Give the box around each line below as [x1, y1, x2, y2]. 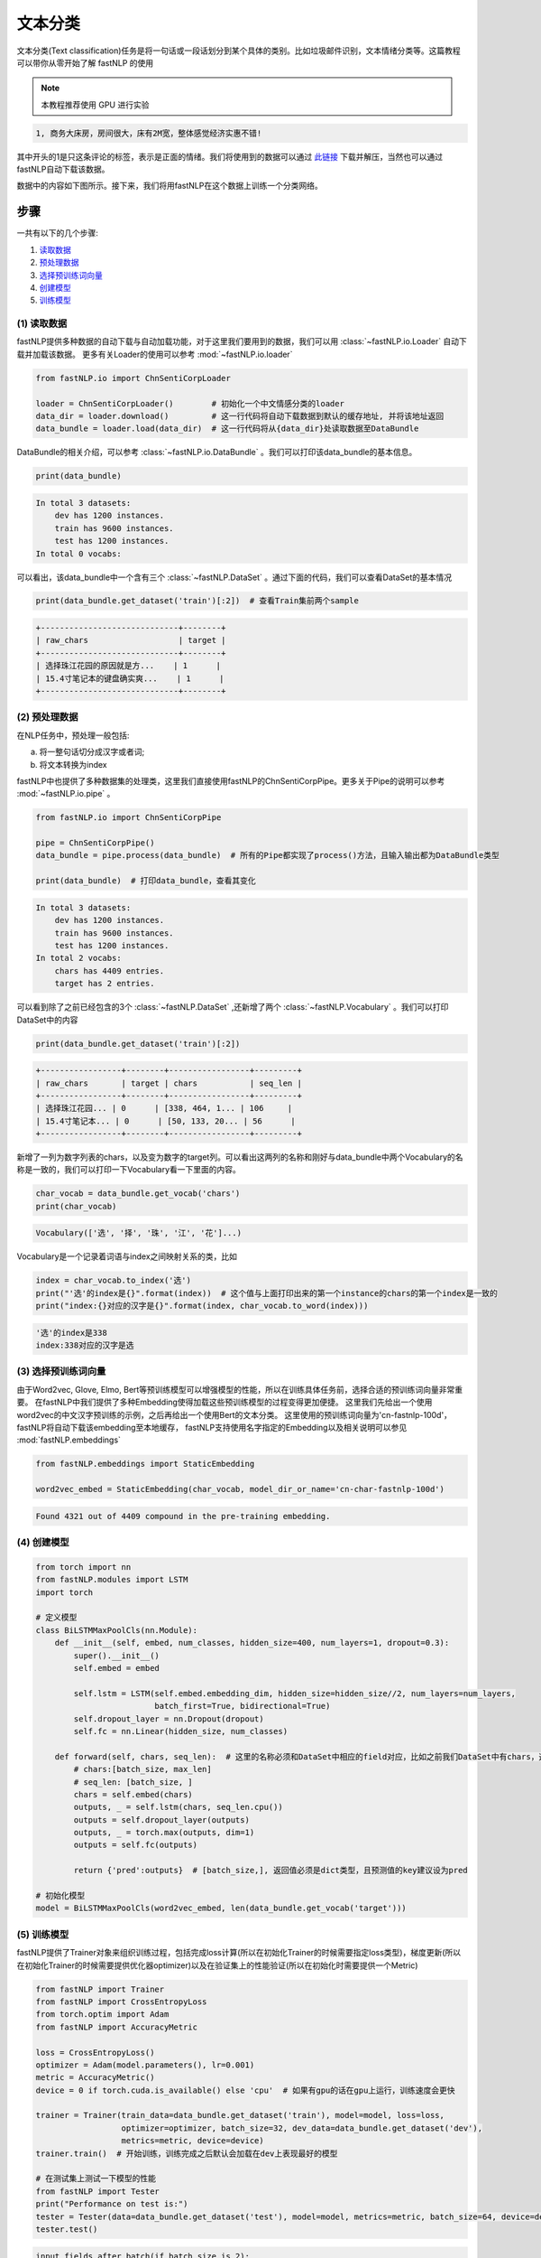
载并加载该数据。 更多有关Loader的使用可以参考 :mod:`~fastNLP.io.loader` [16, 349, 293, 359]
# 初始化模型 [35, 1890, 86, 1901]
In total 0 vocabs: [35, 548, 122, 559]
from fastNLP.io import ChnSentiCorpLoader [35, 373, 232, 383]
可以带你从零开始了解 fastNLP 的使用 [16, 57, 154, 68]
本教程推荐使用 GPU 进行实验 [41, 99, 150, 110]
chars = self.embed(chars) [73, 1789, 193, 1799]
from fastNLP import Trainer [35, 1983, 165, 1994]
